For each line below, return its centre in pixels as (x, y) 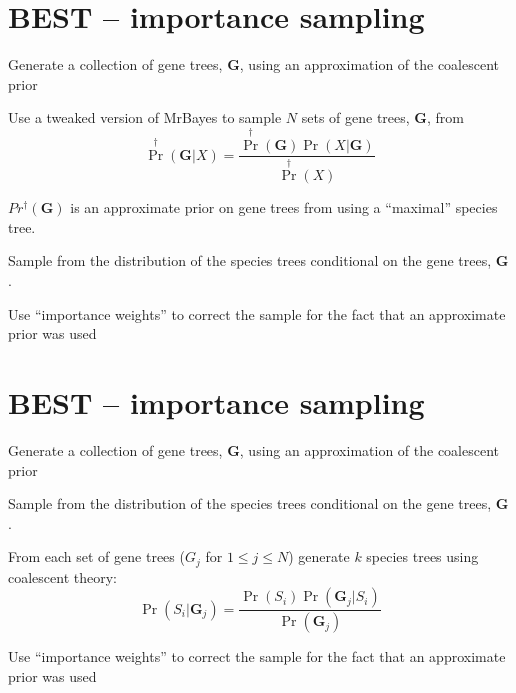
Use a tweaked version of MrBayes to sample (145, 117)
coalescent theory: (62, 576)
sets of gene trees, (355, 117)
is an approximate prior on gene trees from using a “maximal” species (284, 207)
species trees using (422, 556)
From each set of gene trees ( (96, 556)
